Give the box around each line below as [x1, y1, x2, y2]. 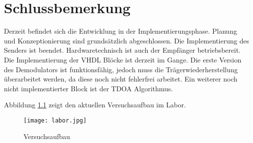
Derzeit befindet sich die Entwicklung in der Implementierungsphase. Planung [4, 26, 237, 36]
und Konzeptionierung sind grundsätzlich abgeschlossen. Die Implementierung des [4, 35, 249, 45]
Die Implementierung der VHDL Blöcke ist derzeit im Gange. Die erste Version [4, 54, 242, 64]
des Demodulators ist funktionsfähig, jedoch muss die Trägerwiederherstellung [4, 64, 238, 74]
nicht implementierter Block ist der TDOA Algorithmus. [4, 83, 173, 93]
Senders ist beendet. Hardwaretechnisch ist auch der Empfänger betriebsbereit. [4, 45, 241, 55]
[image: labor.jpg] [23, 117, 87, 124]
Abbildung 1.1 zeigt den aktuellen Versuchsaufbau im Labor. [4, 100, 186, 110]
